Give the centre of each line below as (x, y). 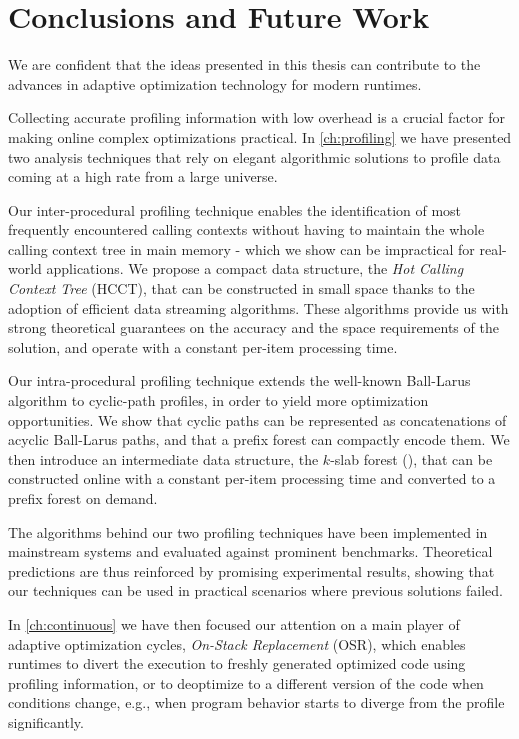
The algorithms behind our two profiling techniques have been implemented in (248, 531)
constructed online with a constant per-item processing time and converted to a (252, 478)
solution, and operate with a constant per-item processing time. (203, 346)
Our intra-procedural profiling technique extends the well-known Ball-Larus (239, 380)
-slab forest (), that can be (411, 458)
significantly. (46, 721)
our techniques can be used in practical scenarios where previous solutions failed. (256, 590)
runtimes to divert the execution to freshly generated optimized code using (237, 663)
